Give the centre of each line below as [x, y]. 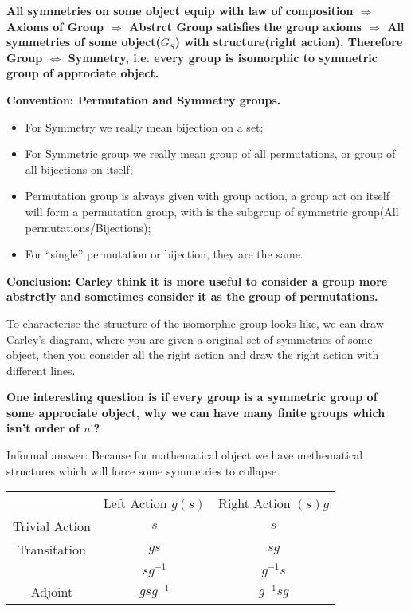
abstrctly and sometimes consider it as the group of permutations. [192, 296]
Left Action [135, 503]
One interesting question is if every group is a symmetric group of [192, 397]
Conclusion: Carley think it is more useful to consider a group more [197, 280]
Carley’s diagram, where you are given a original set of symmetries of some [190, 339]
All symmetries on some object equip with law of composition [180, 10]
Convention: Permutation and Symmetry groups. [144, 99]
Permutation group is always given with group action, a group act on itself [207, 196]
